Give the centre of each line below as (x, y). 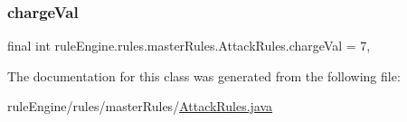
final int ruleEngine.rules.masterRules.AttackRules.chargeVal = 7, (189, 46)
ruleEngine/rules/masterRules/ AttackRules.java (140, 106)
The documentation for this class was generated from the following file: (204, 75)
